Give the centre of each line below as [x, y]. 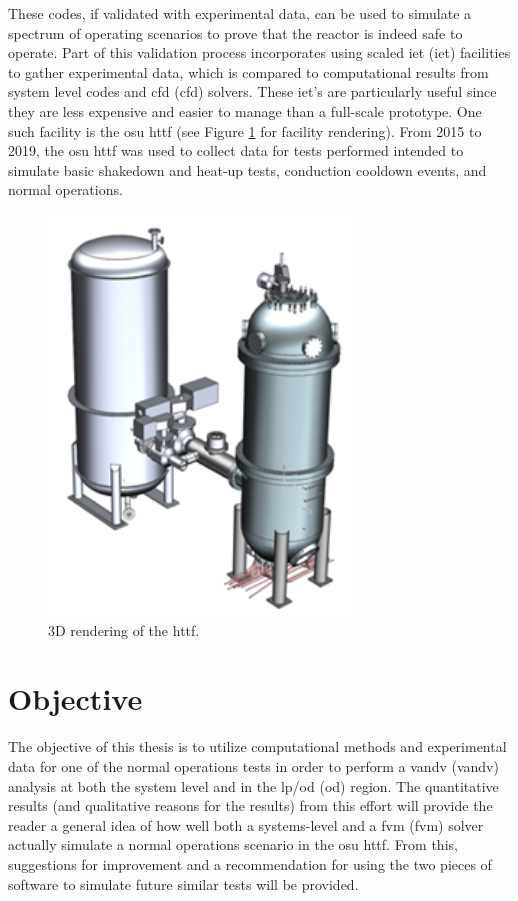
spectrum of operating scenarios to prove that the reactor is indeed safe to [235, 32]
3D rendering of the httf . [124, 629]
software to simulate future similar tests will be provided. [183, 883]
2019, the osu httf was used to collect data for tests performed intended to [236, 150]
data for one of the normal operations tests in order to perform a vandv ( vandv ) [253, 766]
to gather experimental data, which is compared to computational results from [248, 71]
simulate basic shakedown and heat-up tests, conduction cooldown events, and [247, 169]
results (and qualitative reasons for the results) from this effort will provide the [250, 805]
